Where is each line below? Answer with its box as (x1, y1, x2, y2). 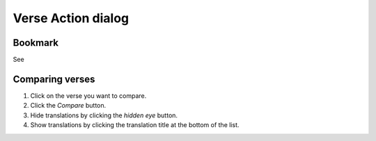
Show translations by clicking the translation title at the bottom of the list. (30, 121, 240, 129)
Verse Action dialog (13, 10, 130, 26)
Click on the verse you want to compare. (30, 91, 147, 100)
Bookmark (13, 37, 59, 49)
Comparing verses (13, 73, 95, 85)
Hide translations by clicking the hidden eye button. (30, 111, 178, 119)
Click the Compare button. (30, 101, 107, 110)
